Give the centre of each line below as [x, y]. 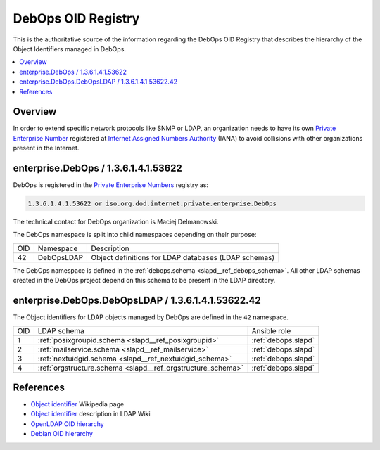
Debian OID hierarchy [62, 434]
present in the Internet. [46, 148]
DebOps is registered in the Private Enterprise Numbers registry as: [111, 185]
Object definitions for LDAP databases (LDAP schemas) [183, 257]
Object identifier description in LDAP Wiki [90, 414]
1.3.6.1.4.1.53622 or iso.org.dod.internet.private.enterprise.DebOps [152, 204]
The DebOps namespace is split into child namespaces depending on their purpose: [135, 235]
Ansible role [271, 330]
